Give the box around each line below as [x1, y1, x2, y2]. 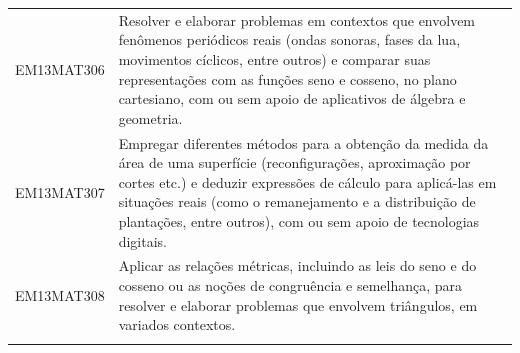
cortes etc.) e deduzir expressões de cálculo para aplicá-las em [118, 171, 497, 192]
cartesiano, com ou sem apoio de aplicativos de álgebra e [118, 88, 466, 109]
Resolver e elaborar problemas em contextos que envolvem [118, 9, 476, 30]
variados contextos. [118, 314, 236, 335]
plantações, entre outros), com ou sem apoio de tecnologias [118, 210, 480, 231]
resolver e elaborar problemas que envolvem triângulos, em [118, 294, 478, 315]
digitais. [118, 230, 167, 251]
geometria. [118, 107, 183, 128]
